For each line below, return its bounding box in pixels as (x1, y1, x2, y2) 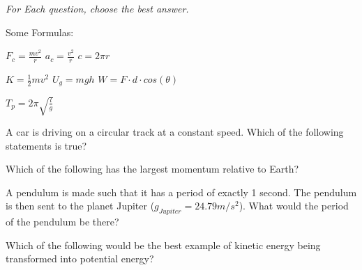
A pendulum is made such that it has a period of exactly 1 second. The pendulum (6, 184, 357, 199)
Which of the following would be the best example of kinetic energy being (6, 237, 321, 252)
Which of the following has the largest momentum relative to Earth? (6, 161, 299, 176)
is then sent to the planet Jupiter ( (6, 198, 155, 213)
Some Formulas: (6, 24, 74, 39)
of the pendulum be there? (6, 214, 119, 229)
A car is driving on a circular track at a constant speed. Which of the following (6, 125, 344, 139)
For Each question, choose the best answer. (6, 1, 189, 15)
